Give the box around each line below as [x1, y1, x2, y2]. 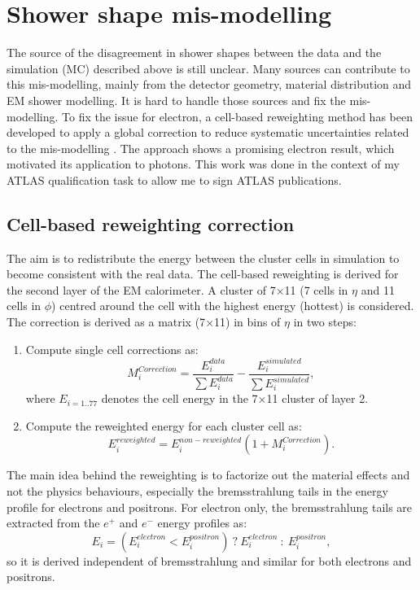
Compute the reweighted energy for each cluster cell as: [25, 417, 302, 434]
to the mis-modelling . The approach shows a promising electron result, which [7, 139, 395, 156]
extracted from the [7, 514, 100, 531]
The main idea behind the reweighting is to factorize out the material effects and [7, 466, 410, 483]
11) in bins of [214, 313, 281, 330]
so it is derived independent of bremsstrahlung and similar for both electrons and [7, 552, 412, 569]
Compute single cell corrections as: [25, 340, 199, 357]
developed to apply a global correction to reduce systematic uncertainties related [7, 124, 409, 141]
